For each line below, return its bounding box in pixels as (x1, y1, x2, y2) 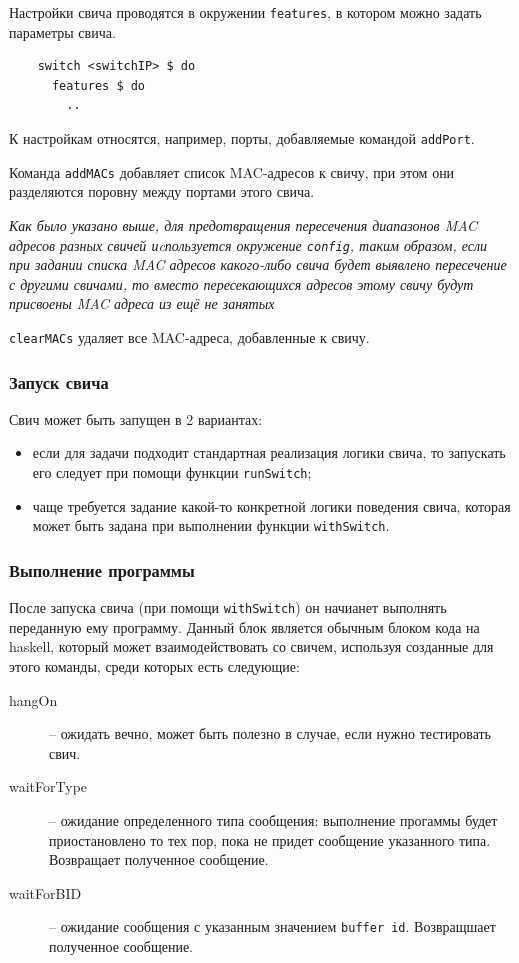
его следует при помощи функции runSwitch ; (32, 462, 312, 483)
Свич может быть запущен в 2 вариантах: (9, 408, 263, 429)
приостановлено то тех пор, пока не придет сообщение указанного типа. (49, 829, 491, 850)
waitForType (9, 776, 88, 797)
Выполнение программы (9, 557, 195, 582)
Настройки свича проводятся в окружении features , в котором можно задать (9, 2, 482, 22)
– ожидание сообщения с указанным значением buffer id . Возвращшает (49, 916, 496, 937)
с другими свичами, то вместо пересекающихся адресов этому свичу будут (9, 273, 474, 294)
